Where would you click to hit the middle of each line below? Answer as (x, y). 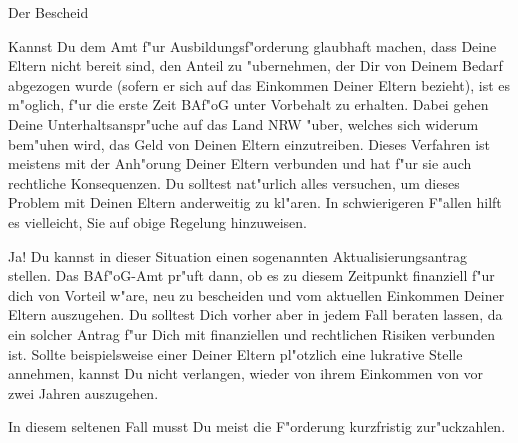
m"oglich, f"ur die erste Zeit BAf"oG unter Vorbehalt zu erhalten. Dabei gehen (248, 104)
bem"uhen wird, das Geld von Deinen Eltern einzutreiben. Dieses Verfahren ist (249, 143)
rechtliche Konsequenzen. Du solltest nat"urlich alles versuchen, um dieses (234, 182)
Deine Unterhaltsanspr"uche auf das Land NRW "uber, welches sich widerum (243, 123)
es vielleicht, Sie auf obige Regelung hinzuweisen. (157, 221)
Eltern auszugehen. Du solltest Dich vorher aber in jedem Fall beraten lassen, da (255, 314)
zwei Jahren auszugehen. (83, 392)
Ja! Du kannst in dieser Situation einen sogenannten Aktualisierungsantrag (238, 255)
